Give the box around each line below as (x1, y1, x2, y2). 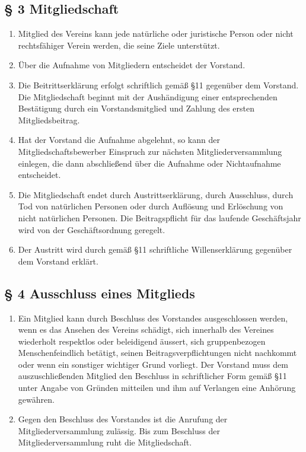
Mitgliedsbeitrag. (18, 113, 80, 126)
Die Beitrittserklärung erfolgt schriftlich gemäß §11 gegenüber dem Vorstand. (18, 78, 299, 91)
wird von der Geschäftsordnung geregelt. (18, 223, 165, 235)
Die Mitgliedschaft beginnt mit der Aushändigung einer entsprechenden (18, 90, 278, 103)
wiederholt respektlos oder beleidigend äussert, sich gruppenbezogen (18, 335, 266, 347)
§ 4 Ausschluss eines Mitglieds (4, 284, 195, 302)
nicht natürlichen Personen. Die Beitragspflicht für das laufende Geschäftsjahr (18, 211, 301, 224)
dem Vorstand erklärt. (18, 254, 98, 267)
